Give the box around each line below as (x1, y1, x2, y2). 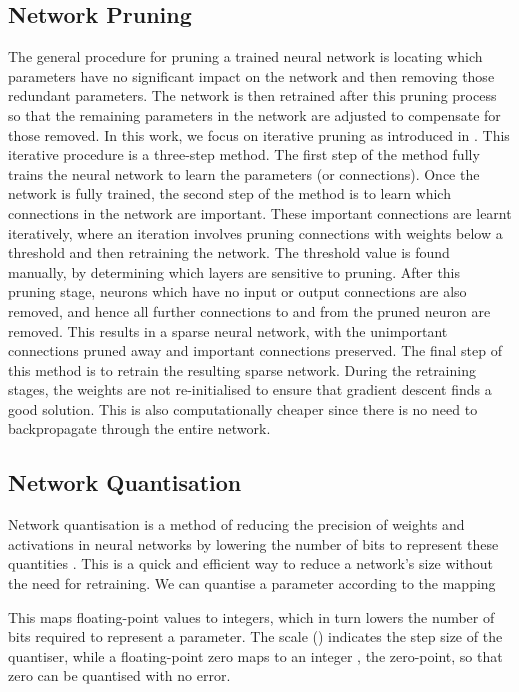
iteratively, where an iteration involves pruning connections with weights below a (8, 222, 503, 243)
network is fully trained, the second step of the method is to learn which (8, 183, 451, 204)
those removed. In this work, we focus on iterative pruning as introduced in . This (8, 124, 510, 145)
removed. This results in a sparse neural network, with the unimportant (8, 320, 448, 341)
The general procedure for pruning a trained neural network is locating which (8, 46, 483, 67)
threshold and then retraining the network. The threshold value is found (8, 242, 450, 263)
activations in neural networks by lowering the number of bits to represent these (8, 533, 499, 554)
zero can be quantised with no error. (8, 665, 231, 686)
